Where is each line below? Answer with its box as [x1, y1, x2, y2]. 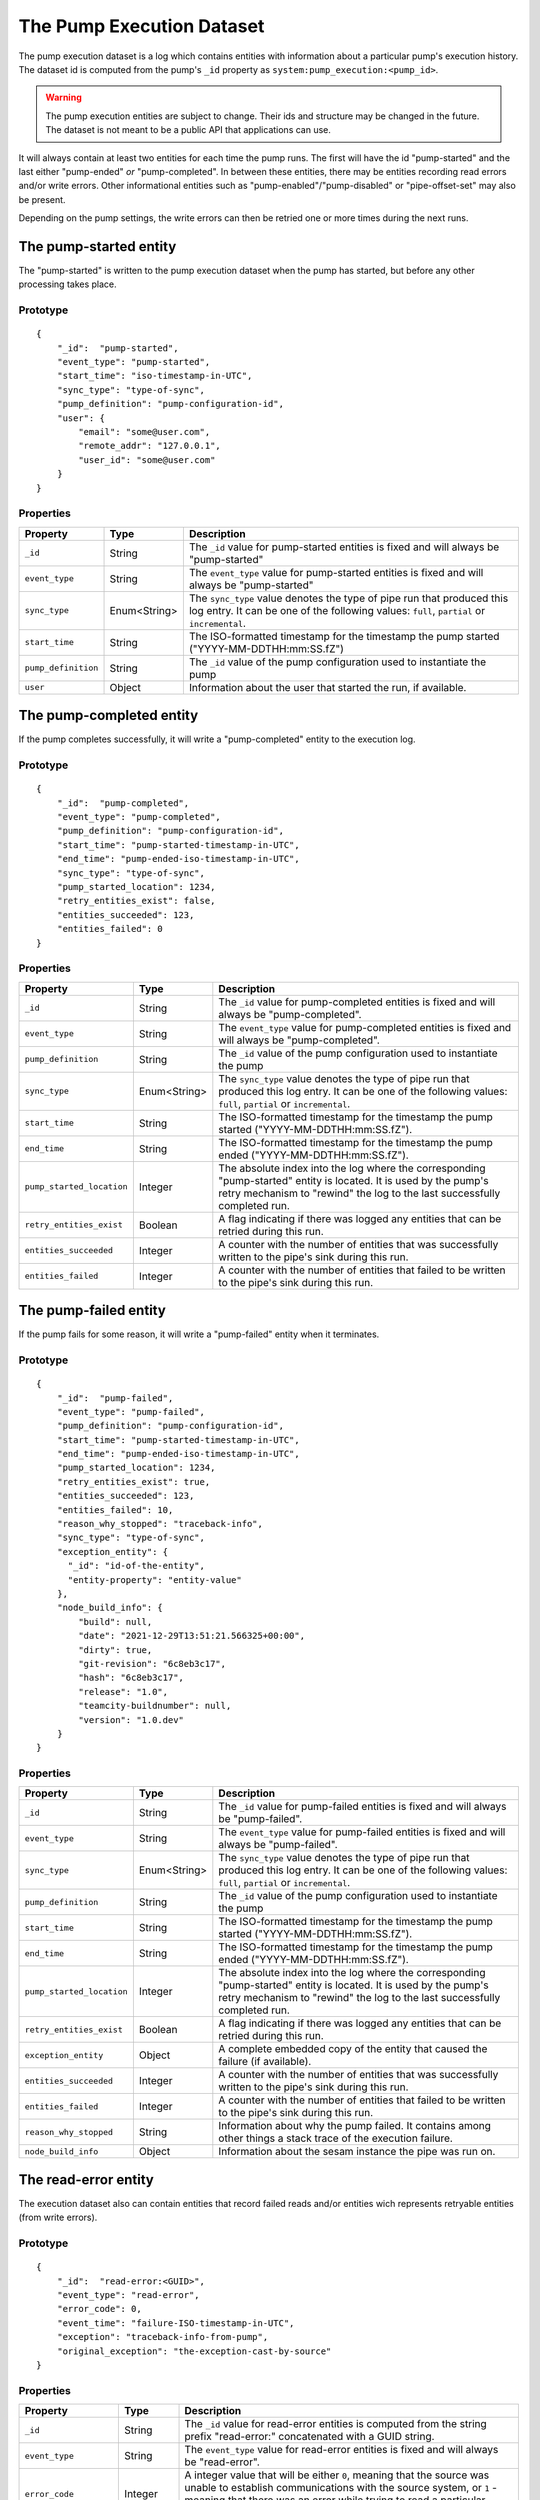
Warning [45, 91, 82, 104]
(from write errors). [18, 2211, 98, 2224]
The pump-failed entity [18, 1302, 167, 1319]
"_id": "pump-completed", [56, 797, 190, 809]
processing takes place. [18, 278, 117, 290]
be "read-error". [184, 2455, 260, 2469]
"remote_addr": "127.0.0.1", [78, 440, 222, 452]
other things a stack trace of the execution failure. [218, 2131, 454, 2145]
